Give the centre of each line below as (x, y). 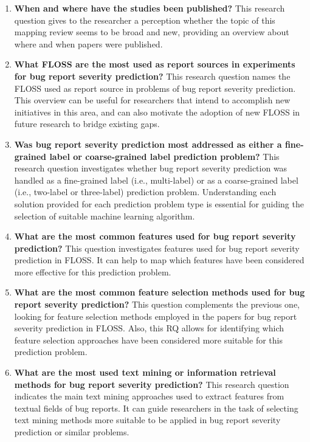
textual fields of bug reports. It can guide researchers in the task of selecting (156, 408)
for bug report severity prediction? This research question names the (152, 76)
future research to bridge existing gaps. (87, 124)
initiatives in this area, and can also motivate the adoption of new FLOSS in (157, 112)
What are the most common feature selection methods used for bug (160, 292)
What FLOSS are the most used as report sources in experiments (155, 64)
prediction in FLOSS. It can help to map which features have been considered (159, 260)
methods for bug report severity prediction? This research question (152, 384)
